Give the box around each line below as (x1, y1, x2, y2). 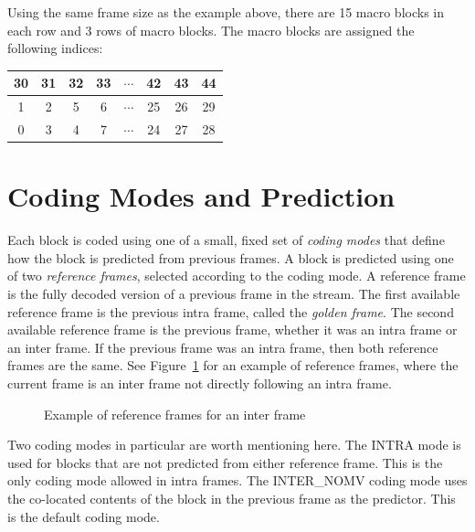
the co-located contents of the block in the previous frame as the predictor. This (7, 488, 456, 507)
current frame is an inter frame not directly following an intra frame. (7, 373, 392, 392)
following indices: (7, 38, 103, 58)
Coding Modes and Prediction (7, 177, 396, 215)
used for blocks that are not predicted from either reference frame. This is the (7, 452, 443, 472)
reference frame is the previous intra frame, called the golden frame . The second (7, 302, 454, 321)
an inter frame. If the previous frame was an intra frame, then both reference (7, 337, 438, 356)
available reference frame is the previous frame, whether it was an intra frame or (7, 320, 458, 339)
